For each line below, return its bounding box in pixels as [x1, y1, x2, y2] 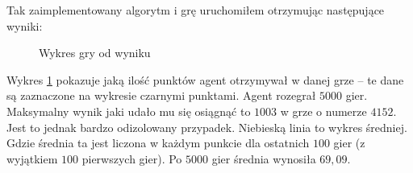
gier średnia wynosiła [211, 150, 316, 167]
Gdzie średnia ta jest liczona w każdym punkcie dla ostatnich [6, 134, 310, 151]
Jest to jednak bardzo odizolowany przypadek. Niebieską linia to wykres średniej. [6, 118, 407, 135]
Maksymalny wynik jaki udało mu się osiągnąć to [6, 102, 251, 119]
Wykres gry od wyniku [39, 44, 151, 61]
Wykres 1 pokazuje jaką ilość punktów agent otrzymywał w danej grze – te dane [6, 71, 404, 88]
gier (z [333, 134, 365, 151]
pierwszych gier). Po [81, 150, 182, 167]
